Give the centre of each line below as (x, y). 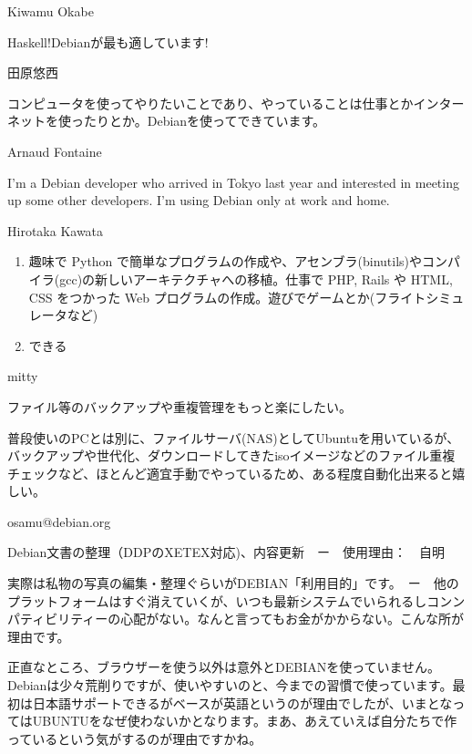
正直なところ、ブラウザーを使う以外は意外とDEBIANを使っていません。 (224, 667)
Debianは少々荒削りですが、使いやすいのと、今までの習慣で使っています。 (230, 685)
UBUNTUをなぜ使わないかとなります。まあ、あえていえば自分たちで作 (245, 721)
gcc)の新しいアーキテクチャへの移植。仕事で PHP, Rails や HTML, (256, 279)
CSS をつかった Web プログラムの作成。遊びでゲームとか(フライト (227, 297)
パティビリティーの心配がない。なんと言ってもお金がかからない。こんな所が (236, 619)
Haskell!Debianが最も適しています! (108, 41)
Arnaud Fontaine (55, 151)
